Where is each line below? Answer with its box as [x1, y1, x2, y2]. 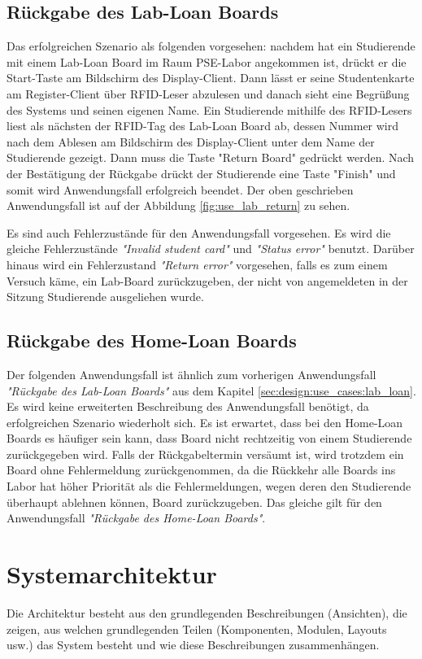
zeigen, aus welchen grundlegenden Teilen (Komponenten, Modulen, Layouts [7, 620, 387, 637]
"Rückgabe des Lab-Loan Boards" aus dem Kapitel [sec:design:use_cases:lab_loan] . [7, 382, 416, 399]
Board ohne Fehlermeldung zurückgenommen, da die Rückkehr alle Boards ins [7, 461, 396, 478]
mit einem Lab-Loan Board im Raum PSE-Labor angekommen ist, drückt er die [7, 53, 407, 70]
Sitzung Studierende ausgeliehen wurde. [7, 288, 204, 305]
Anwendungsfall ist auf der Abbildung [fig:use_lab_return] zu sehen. [7, 197, 350, 214]
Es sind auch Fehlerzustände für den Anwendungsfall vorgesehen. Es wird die [7, 224, 391, 241]
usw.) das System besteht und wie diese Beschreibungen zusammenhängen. [7, 636, 380, 653]
